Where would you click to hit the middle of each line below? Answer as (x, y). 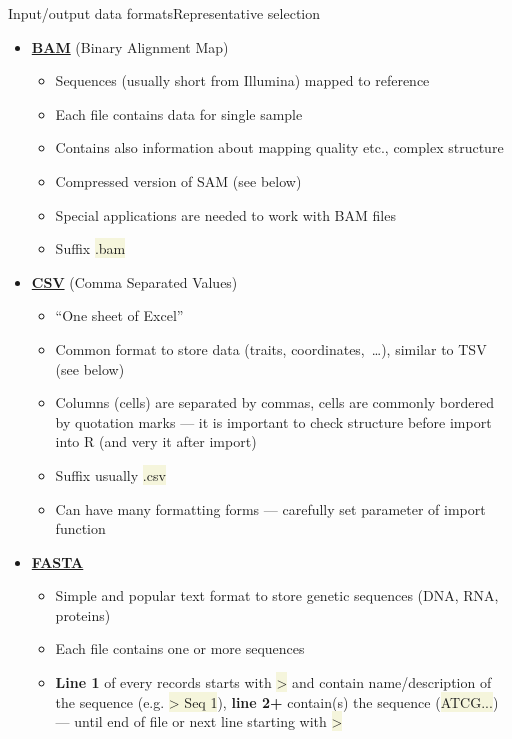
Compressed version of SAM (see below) (178, 180)
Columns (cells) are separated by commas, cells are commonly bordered (275, 402)
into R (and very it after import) (156, 441)
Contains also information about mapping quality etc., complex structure (279, 147)
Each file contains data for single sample (179, 113)
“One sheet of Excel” (119, 315)
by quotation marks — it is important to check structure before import (273, 421)
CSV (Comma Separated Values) (134, 281)
